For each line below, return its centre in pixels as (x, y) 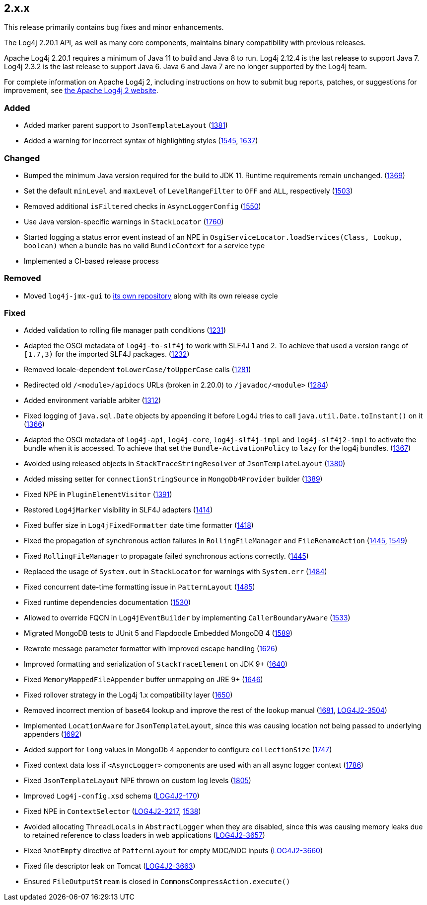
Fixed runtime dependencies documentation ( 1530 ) (107, 603)
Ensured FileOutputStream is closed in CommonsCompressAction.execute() (157, 882)
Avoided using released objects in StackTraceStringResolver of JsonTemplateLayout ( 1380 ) (185, 464)
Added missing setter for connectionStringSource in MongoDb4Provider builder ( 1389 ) (173, 479)
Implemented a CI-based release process (92, 261)
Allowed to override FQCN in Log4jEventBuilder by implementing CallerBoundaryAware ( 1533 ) (187, 618)
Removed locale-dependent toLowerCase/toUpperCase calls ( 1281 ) (138, 370)
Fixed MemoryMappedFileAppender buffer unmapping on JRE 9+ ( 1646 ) (143, 680)
